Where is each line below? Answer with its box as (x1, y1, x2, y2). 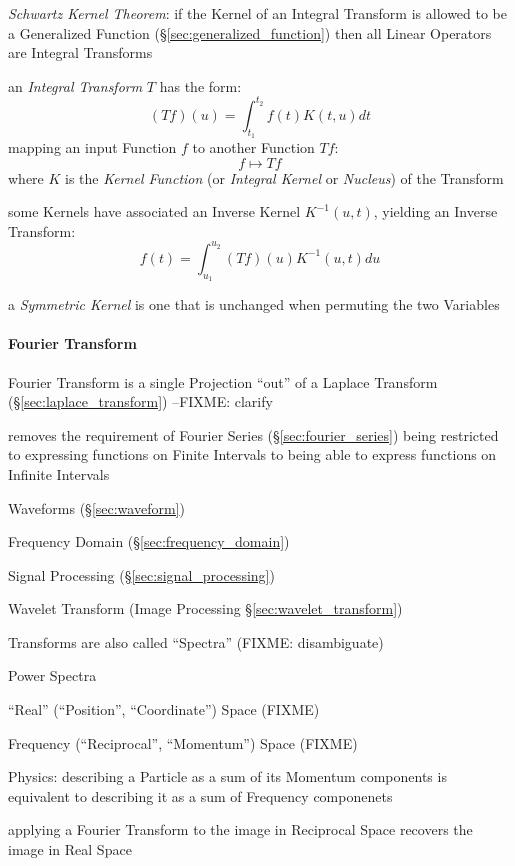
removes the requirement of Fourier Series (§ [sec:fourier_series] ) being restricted (8, 424, 499, 445)
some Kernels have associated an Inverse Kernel (8, 201, 301, 222)
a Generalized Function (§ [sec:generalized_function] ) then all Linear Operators (8, 22, 492, 43)
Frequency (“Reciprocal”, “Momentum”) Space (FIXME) (8, 732, 358, 753)
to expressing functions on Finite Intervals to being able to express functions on (8, 444, 497, 465)
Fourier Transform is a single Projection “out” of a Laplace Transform (8, 371, 438, 392)
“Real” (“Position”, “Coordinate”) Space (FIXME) (8, 699, 320, 720)
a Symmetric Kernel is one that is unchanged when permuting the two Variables (8, 294, 500, 315)
